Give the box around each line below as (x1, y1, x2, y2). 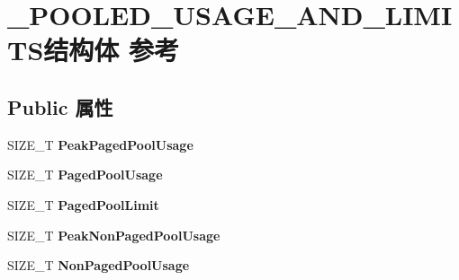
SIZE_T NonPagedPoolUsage (7, 256, 190, 275)
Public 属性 (7, 92, 113, 120)
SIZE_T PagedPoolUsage (7, 165, 163, 184)
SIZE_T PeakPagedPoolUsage (7, 135, 193, 153)
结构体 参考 (43, 31, 180, 68)
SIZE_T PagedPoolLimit (7, 195, 159, 214)
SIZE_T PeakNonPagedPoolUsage (7, 225, 220, 244)
